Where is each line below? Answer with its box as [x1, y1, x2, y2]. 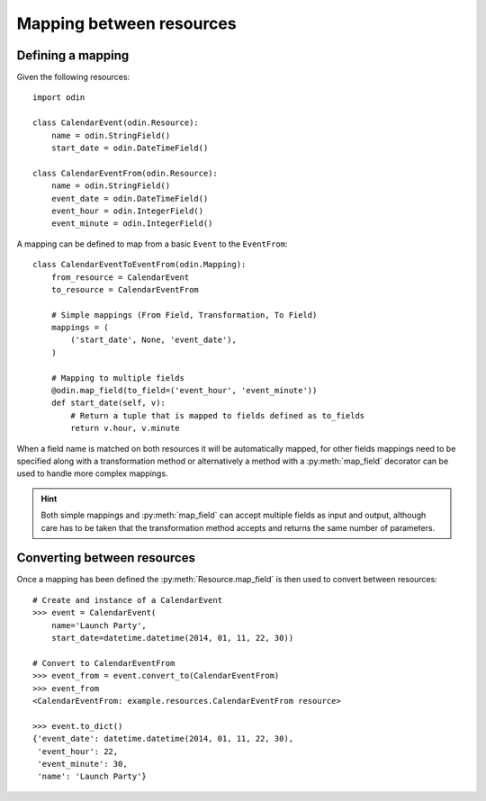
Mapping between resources [16, 13, 238, 33]
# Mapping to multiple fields [50, 373, 184, 382]
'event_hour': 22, [37, 746, 119, 756]
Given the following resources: [16, 72, 130, 83]
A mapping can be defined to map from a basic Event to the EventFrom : [16, 238, 288, 249]
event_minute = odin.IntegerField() [50, 219, 213, 229]
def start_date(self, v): [50, 398, 166, 409]
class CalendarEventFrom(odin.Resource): [32, 167, 218, 178]
